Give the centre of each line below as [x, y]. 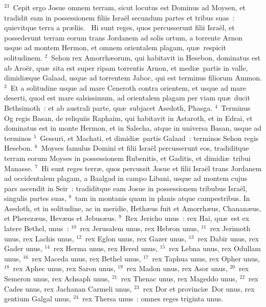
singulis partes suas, [35, 198]
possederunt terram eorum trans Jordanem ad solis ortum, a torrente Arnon [124, 37]
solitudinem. [23, 57]
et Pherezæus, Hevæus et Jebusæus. [60, 218]
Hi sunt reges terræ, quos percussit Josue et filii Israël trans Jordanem [152, 168]
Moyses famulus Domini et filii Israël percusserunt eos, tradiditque [145, 148]
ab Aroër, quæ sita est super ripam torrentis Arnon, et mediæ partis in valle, [126, 67]
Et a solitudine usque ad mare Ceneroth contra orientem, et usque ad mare [128, 87]
